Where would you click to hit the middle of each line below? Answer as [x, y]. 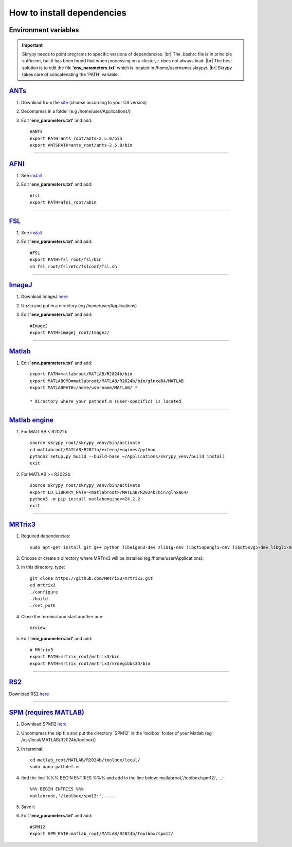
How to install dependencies [68, 13]
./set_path [43, 606]
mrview [38, 628]
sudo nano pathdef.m [54, 767]
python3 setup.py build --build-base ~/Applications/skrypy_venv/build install [127, 456]
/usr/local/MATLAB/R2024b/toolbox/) [59, 740]
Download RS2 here [29, 694]
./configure [44, 592]
